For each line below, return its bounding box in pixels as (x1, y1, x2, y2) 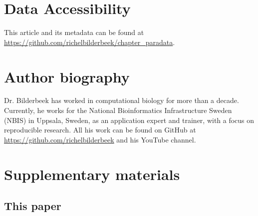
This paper (4, 198, 61, 213)
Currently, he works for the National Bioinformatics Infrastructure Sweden (4, 105, 232, 115)
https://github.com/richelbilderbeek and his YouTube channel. (4, 134, 196, 144)
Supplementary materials (4, 163, 180, 184)
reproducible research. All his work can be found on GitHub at (4, 124, 196, 135)
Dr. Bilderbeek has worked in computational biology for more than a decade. (4, 95, 239, 105)
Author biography (4, 66, 130, 86)
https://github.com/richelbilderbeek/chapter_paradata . (4, 36, 175, 47)
